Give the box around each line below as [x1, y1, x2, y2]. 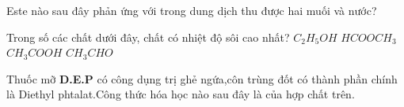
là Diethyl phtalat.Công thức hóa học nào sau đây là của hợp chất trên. [6, 86, 355, 102]
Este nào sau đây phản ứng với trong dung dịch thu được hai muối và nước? [6, 2, 377, 18]
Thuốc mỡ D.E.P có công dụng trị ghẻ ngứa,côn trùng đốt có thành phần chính [6, 70, 398, 87]
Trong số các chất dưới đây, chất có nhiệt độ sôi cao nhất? [6, 28, 290, 45]
